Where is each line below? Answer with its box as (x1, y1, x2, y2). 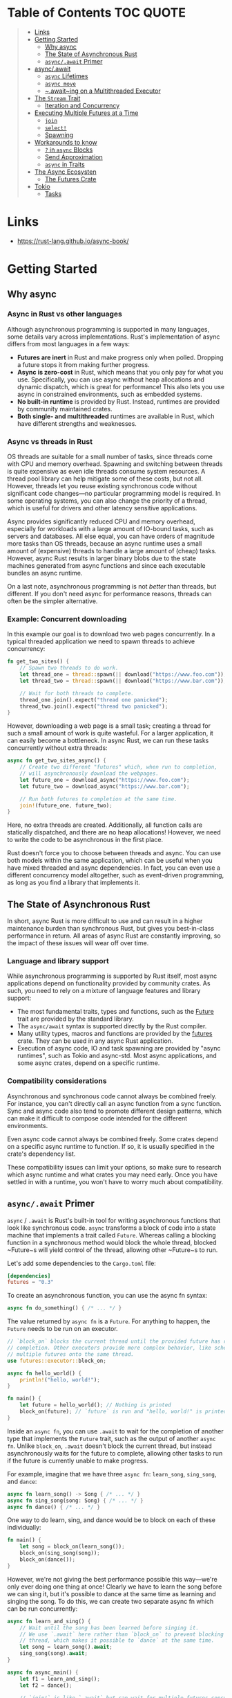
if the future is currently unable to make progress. (7, 1456, 148, 1465)
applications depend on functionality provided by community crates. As (7, 979, 211, 987)
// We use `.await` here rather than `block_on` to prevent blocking (19, 1631, 224, 1638)
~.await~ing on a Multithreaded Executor (44, 87, 161, 95)
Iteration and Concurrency (44, 101, 120, 109)
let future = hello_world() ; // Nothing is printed (19, 1402, 171, 1409)
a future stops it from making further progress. (17, 360, 150, 368)
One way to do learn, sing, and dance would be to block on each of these (7, 1516, 216, 1524)
